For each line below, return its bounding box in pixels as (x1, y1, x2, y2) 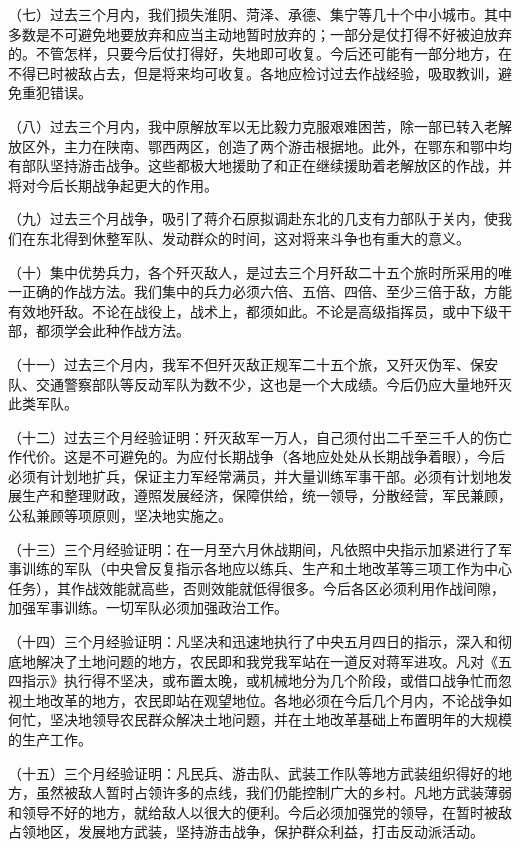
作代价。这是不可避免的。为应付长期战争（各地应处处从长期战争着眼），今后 (8, 446, 505, 467)
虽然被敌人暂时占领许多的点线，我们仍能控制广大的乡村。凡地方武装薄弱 (35, 782, 512, 803)
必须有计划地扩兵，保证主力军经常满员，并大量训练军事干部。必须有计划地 (8, 465, 498, 486)
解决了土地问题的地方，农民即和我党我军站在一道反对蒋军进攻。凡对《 (35, 650, 498, 671)
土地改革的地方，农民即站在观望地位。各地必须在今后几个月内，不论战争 (21, 689, 498, 710)
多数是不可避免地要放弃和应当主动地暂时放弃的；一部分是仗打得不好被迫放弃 (8, 23, 512, 44)
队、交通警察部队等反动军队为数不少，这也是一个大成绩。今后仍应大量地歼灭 (8, 373, 512, 394)
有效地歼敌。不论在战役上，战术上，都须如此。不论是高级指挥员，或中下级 (8, 300, 498, 321)
